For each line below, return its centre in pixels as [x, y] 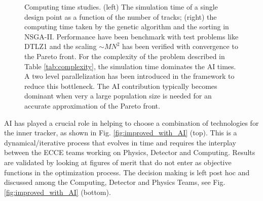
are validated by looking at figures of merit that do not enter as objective [118, 162]
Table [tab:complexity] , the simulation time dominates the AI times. [130, 66]
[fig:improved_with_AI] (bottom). [58, 192]
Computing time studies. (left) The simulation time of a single [121, 7]
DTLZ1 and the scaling [61, 46]
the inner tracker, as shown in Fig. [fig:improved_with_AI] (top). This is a [121, 133]
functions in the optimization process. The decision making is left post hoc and [127, 172]
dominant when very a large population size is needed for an [118, 96]
